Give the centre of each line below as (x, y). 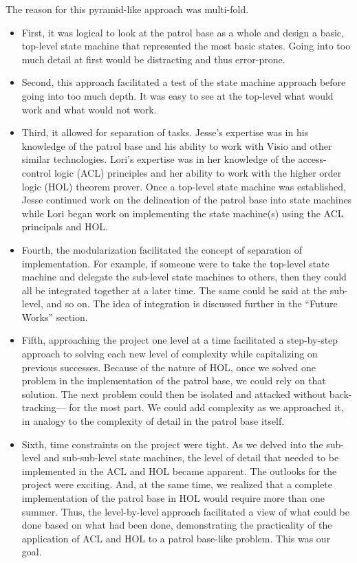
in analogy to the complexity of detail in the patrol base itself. (153, 421)
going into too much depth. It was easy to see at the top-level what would (177, 95)
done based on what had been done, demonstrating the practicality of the (177, 525)
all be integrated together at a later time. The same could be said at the (174, 290)
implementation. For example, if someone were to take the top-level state (175, 263)
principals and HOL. (65, 227)
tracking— (44, 407)
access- (312, 159)
